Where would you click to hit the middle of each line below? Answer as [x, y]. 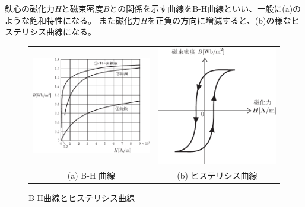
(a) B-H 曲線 [91, 175]
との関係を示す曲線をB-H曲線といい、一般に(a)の [205, 8]
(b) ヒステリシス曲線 [217, 175]
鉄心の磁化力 [30, 8]
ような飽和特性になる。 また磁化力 [73, 20]
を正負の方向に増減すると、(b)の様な [219, 20]
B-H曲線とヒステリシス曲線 [82, 197]
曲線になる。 [71, 32]
